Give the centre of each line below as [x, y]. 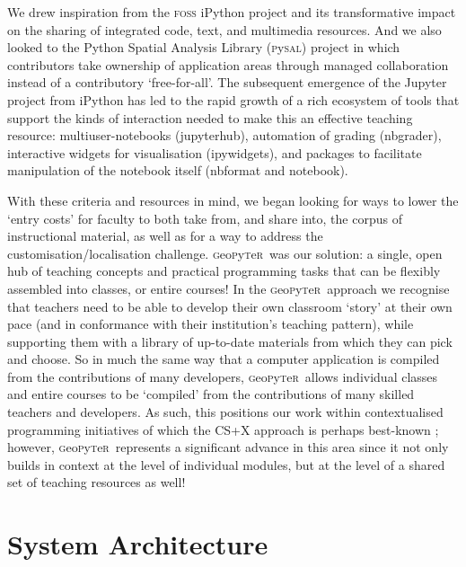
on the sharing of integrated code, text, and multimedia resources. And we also [224, 29]
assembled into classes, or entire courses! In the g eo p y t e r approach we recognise [229, 288]
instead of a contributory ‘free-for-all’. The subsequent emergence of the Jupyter [227, 82]
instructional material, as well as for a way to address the [165, 236]
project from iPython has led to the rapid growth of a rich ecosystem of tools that [233, 99]
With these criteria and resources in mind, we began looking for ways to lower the [233, 200]
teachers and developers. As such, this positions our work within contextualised [225, 412]
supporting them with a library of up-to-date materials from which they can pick [230, 341]
